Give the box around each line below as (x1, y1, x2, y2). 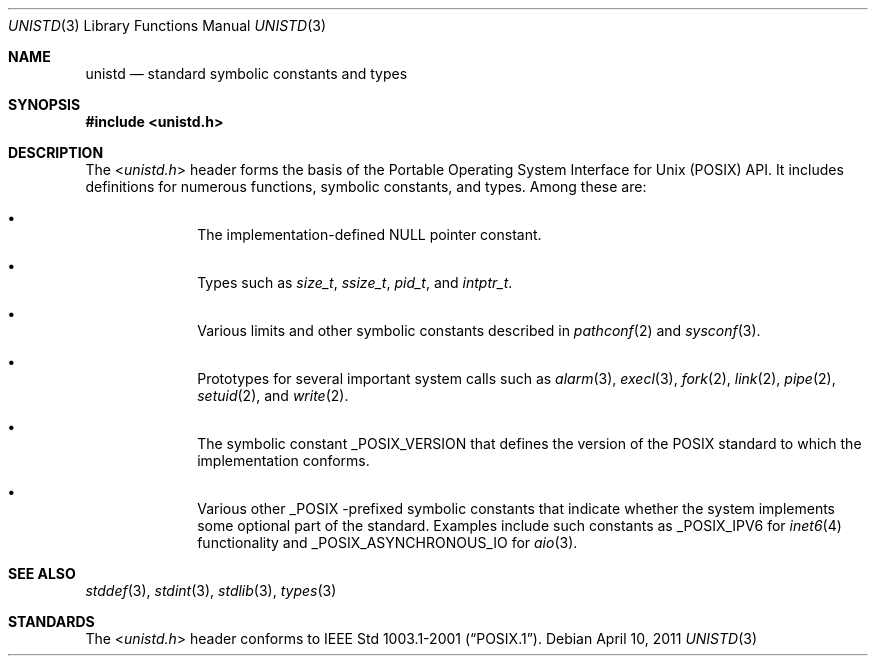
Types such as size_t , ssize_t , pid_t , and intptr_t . (197, 274, 513, 291)
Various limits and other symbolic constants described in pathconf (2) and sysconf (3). (197, 322, 761, 339)
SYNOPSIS (8, 96, 81, 113)
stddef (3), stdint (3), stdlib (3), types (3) (85, 582, 337, 599)
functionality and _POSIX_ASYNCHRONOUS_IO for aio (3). (197, 534, 578, 551)
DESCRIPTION (8, 144, 104, 161)
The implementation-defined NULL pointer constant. (197, 226, 542, 243)
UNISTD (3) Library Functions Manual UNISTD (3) (8, 17, 327, 34)
